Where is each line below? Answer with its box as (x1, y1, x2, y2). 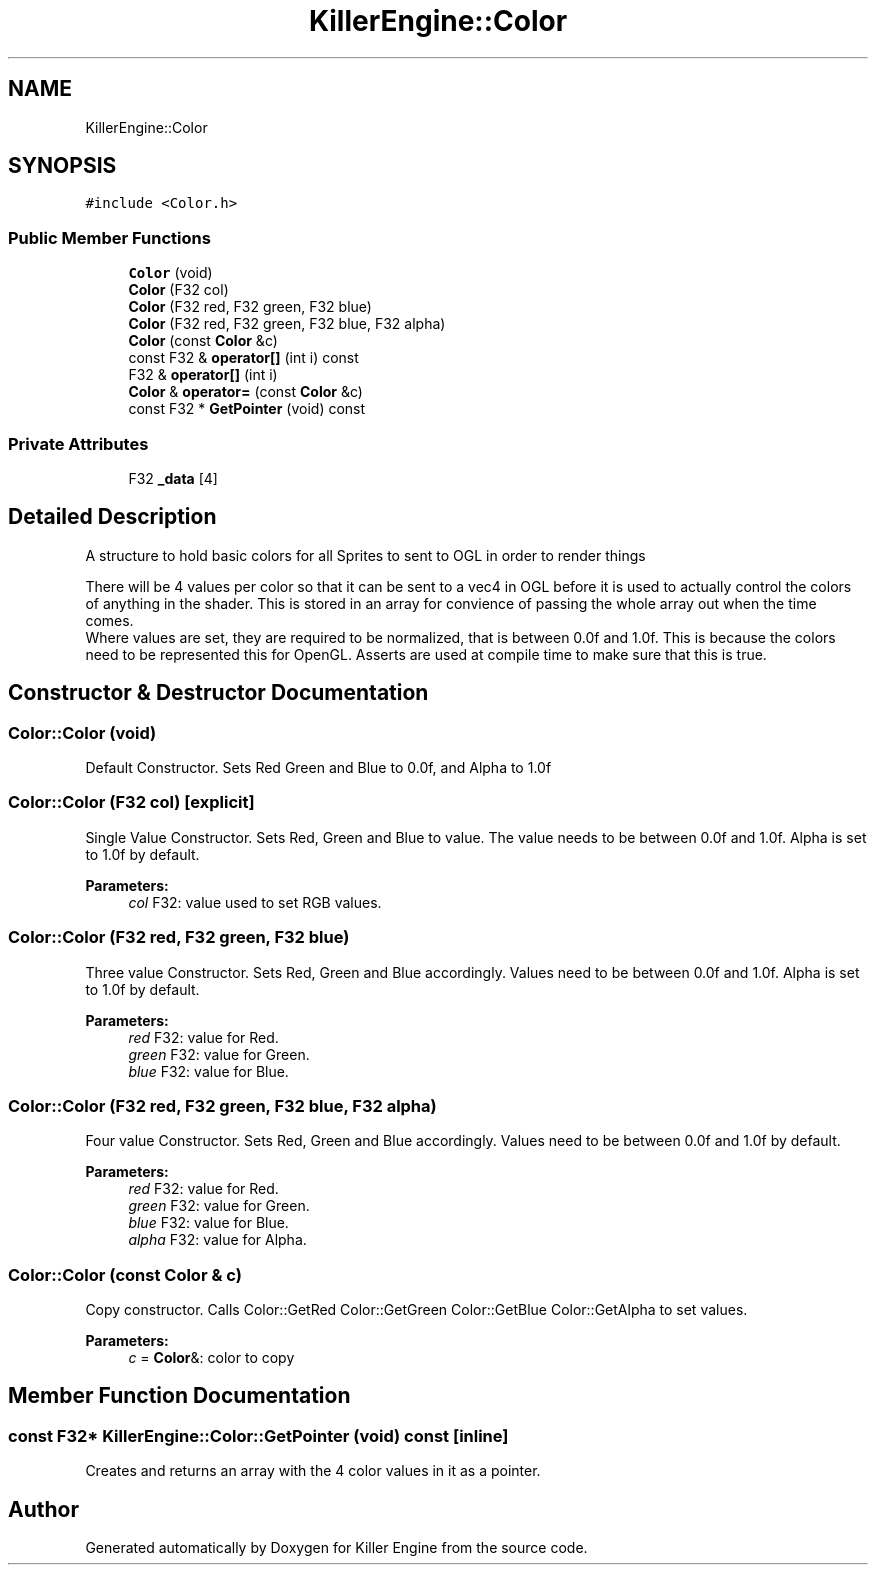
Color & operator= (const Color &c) (128, 383, 363, 401)
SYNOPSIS (8, 153, 117, 179)
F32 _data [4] (128, 469, 218, 487)
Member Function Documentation (8, 1383, 351, 1409)
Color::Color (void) (8, 722, 157, 743)
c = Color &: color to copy (128, 1349, 295, 1366)
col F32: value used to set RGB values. (128, 893, 382, 911)
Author (8, 1496, 79, 1522)
